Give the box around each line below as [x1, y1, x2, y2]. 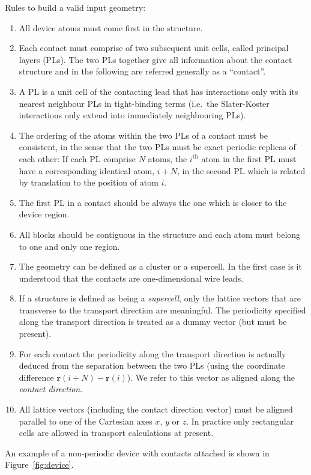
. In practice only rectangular [186, 414, 294, 427]
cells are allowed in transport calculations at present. [19, 426, 214, 439]
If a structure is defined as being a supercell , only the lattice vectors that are [19, 292, 301, 304]
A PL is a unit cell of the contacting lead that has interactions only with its [19, 85, 298, 97]
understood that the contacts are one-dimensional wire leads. [19, 271, 244, 284]
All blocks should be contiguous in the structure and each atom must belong [19, 228, 301, 240]
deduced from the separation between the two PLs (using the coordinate [19, 359, 285, 372]
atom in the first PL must [201, 152, 297, 165]
